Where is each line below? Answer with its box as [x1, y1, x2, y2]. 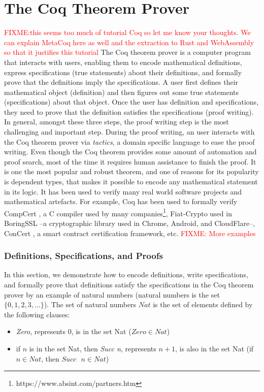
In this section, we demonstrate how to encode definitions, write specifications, [4, 269, 248, 280]
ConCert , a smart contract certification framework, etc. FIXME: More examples [4, 227, 256, 238]
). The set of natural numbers [44, 299, 137, 310]
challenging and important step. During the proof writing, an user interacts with [4, 126, 255, 137]
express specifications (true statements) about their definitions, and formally [4, 67, 242, 77]
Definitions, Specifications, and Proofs [4, 249, 163, 262]
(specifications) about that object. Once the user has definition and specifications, [4, 96, 259, 107]
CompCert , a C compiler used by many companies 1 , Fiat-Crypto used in [4, 206, 232, 218]
